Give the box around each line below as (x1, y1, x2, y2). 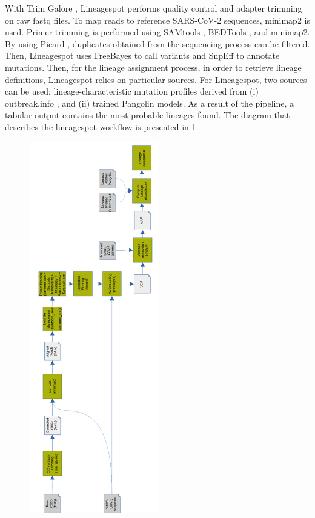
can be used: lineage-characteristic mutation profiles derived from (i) (5, 85, 259, 98)
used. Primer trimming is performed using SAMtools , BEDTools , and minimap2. (5, 25, 310, 38)
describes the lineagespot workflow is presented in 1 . (5, 120, 199, 133)
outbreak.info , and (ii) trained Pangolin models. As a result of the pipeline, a (5, 96, 294, 109)
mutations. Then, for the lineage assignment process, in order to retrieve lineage (5, 61, 302, 73)
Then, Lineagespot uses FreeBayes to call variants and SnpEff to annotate (5, 49, 280, 62)
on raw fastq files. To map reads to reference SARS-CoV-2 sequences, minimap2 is (5, 13, 310, 26)
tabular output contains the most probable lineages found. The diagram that (5, 108, 290, 121)
